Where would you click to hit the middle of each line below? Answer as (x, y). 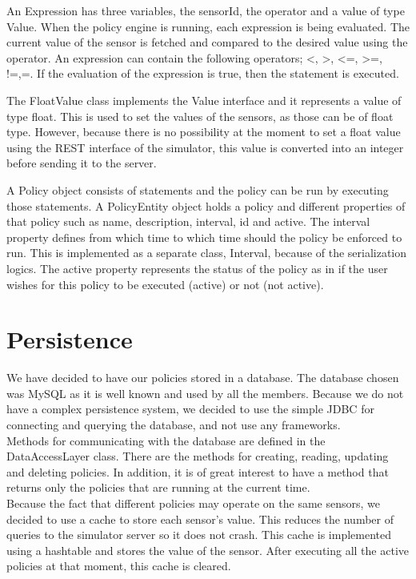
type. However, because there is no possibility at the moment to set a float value (204, 132)
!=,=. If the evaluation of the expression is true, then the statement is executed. (203, 73)
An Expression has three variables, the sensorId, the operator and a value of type (206, 10)
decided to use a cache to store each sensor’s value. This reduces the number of (200, 519)
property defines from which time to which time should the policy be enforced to (204, 237)
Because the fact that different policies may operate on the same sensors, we (193, 503)
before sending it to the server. (82, 163)
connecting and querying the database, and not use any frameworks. (174, 424)
